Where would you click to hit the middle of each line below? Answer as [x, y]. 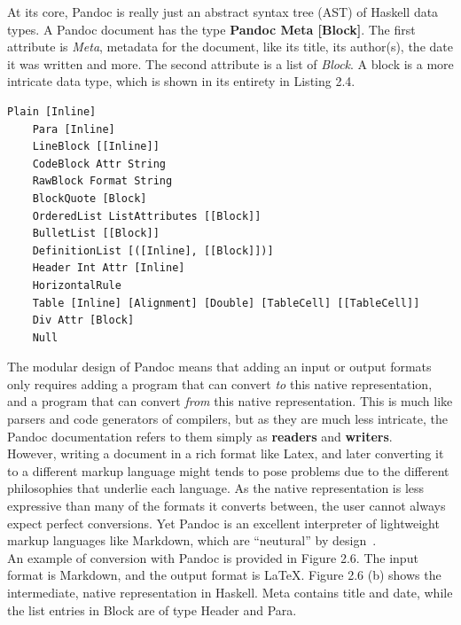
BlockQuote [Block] [90, 198]
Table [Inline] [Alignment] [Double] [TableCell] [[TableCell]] [226, 303]
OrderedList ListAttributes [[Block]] [147, 216]
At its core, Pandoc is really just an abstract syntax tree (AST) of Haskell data [223, 12]
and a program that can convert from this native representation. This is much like [230, 401]
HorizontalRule [77, 285]
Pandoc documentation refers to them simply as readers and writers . [200, 436]
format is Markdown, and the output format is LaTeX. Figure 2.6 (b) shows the [224, 575]
